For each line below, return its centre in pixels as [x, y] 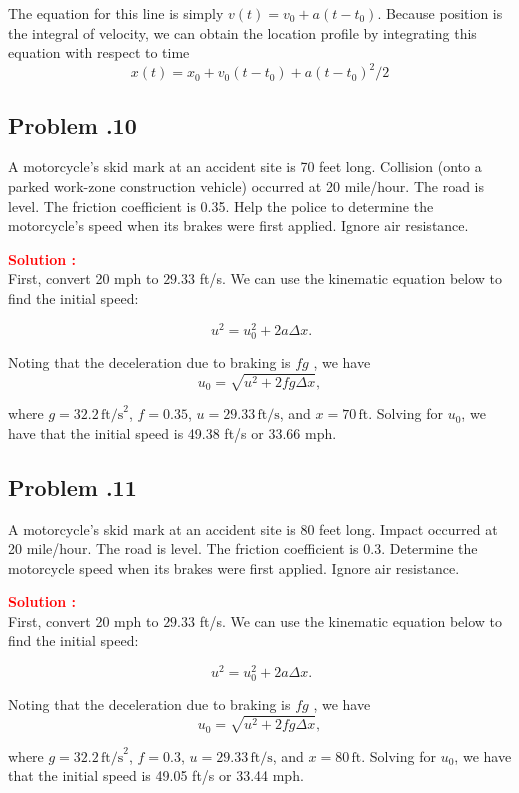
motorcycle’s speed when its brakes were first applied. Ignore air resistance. [238, 225]
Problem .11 [72, 486]
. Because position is [440, 13]
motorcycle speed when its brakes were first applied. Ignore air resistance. [234, 567]
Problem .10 [72, 124]
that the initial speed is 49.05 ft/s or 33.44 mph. [156, 775]
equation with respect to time [99, 52]
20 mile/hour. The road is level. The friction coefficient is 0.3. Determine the [243, 548]
